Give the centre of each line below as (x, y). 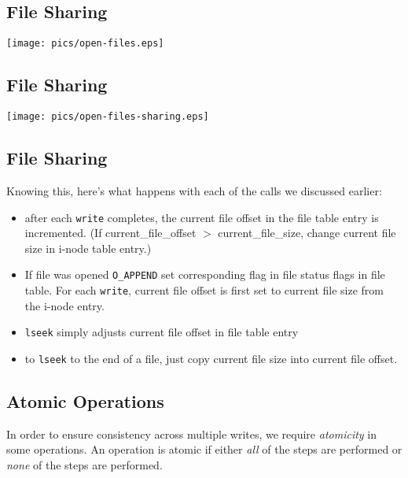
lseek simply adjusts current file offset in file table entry (162, 332)
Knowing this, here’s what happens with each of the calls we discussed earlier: (194, 190)
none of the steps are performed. (85, 464)
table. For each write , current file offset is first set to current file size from (204, 290)
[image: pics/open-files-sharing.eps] (108, 117)
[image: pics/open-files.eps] (85, 44)
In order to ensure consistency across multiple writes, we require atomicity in (191, 434)
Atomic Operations (85, 400)
